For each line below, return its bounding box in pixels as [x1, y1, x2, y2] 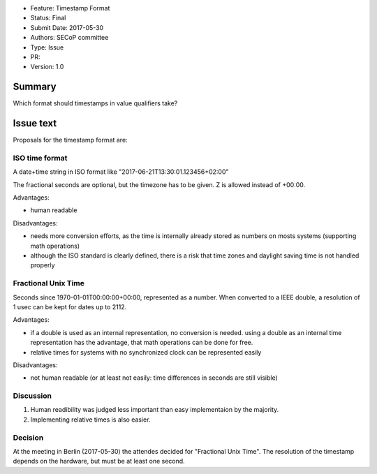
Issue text [13, 117, 57, 129]
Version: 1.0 [30, 63, 64, 71]
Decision [13, 433, 44, 443]
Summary [13, 81, 57, 93]
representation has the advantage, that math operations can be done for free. [30, 339, 253, 347]
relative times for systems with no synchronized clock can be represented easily [30, 348, 262, 356]
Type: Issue [30, 43, 64, 52]
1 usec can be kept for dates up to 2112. [13, 302, 127, 311]
